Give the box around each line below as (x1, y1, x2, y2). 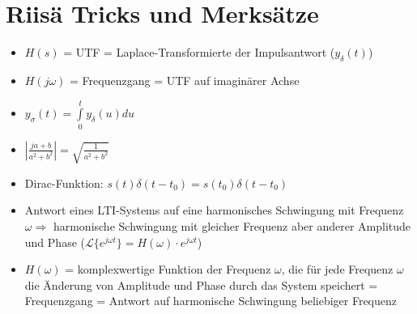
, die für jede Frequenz (281, 261, 394, 278)
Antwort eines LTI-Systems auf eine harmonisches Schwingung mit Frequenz (24, 202, 404, 219)
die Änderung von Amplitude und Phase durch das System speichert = (24, 276, 378, 293)
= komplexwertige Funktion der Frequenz (65, 261, 271, 278)
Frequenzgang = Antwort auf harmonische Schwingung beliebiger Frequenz (24, 292, 397, 309)
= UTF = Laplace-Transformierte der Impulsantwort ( (63, 44, 335, 61)
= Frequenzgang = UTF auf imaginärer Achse (70, 71, 300, 88)
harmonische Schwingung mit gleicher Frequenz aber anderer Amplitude (53, 218, 411, 235)
